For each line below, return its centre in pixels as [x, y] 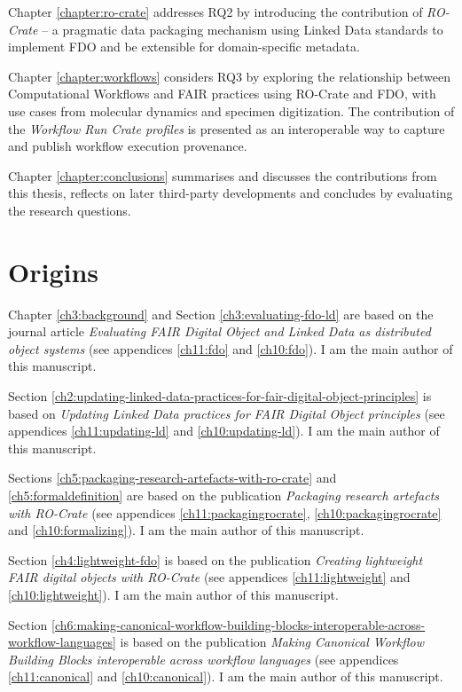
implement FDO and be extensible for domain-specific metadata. [184, 47]
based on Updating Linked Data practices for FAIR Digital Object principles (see [227, 413]
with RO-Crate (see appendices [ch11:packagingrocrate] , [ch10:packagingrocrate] [225, 512]
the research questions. [70, 210]
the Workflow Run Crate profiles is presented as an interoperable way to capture [227, 128]
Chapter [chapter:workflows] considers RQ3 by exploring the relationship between [229, 76]
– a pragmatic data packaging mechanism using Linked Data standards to [243, 29]
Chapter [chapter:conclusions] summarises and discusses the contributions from [223, 175]
